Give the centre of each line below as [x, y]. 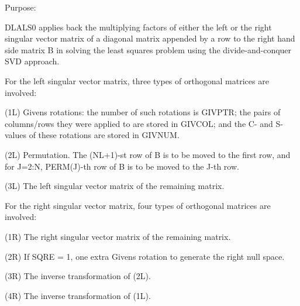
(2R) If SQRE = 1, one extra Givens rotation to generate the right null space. [145, 256]
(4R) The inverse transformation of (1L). [78, 295]
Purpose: [20, 7]
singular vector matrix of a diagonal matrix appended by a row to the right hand [150, 38]
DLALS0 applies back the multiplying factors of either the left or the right [138, 27]
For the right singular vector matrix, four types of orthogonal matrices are [138, 205]
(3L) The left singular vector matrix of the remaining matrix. [115, 186]
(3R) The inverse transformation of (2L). [78, 276]
